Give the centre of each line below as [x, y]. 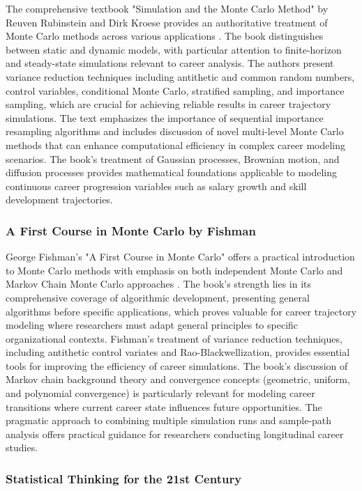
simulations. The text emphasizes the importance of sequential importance [165, 117]
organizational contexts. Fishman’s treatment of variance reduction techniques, [174, 338]
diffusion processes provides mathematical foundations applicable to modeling [172, 172]
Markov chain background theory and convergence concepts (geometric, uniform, [178, 379]
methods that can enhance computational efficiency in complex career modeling [176, 145]
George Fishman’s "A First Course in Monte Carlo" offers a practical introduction [180, 257]
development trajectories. [59, 200]
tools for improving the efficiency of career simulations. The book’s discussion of [177, 365]
